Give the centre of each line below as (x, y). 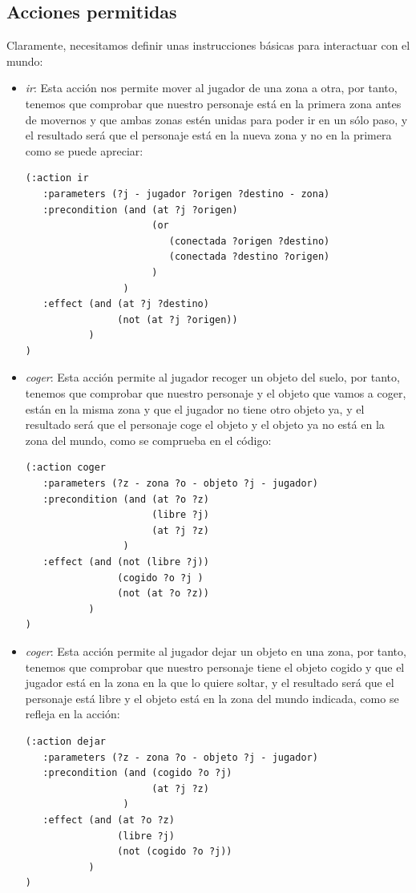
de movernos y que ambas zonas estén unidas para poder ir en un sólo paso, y (216, 119)
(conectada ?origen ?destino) (249, 241)
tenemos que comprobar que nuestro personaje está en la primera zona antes (213, 103)
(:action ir (57, 178)
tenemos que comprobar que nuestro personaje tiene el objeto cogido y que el (215, 667)
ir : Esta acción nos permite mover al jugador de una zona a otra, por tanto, (211, 88)
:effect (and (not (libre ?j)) (126, 562)
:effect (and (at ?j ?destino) (126, 304)
